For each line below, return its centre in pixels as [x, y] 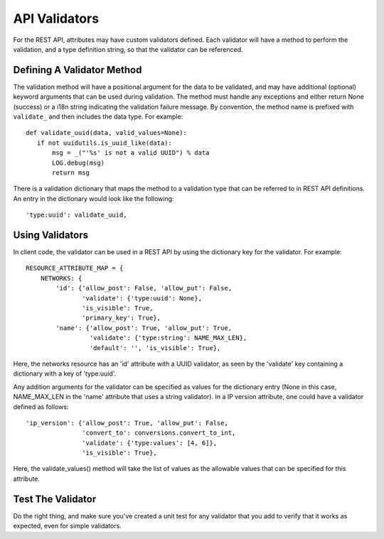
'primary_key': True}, [122, 318]
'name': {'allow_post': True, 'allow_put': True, [144, 328]
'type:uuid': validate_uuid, [76, 215]
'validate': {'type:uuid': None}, [142, 298]
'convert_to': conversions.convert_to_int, [159, 433]
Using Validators [51, 235]
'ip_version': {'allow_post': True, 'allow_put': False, [127, 423]
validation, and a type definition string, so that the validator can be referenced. [128, 49]
